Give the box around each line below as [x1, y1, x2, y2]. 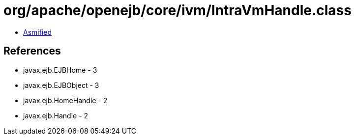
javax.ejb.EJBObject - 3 [23, 81, 99, 89]
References [3, 45, 61, 57]
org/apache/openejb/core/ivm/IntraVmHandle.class [3, 2, 352, 19]
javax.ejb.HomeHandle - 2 [23, 96, 108, 105]
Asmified [23, 28, 52, 36]
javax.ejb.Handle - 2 [23, 111, 89, 120]
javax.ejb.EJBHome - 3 [23, 65, 97, 74]
